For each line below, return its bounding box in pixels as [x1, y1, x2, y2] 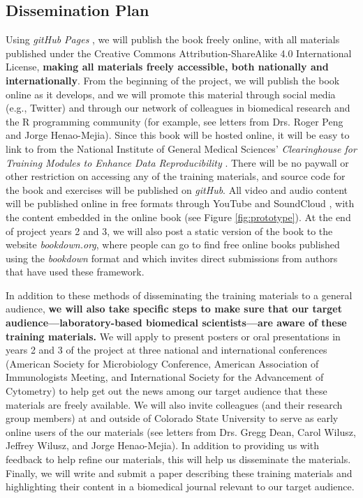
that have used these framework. [6, 264, 145, 279]
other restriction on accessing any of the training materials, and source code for [6, 169, 346, 183]
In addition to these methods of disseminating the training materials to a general [6, 287, 353, 302]
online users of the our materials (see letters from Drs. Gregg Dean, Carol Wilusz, [6, 424, 356, 439]
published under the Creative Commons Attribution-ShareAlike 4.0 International [6, 45, 352, 60]
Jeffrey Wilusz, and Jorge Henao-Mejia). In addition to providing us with [6, 438, 320, 453]
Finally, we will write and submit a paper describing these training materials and [6, 465, 353, 480]
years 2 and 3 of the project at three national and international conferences [6, 342, 327, 357]
